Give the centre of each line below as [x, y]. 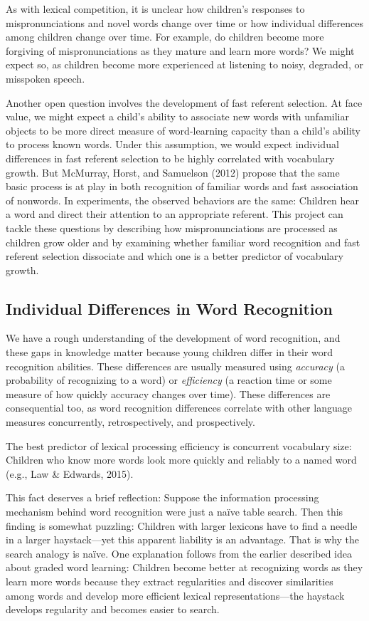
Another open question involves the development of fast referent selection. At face [184, 102]
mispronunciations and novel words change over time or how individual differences [184, 22]
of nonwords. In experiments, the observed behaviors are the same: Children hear [182, 200]
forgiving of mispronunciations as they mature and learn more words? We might [180, 50]
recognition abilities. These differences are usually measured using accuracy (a [175, 366]
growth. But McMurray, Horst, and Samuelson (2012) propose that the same [173, 172]
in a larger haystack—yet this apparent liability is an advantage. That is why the [183, 539]
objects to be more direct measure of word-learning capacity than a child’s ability [183, 130]
